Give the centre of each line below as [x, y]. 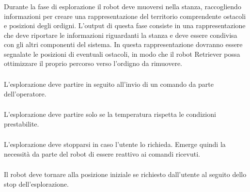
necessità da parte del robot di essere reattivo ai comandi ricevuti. [102, 153]
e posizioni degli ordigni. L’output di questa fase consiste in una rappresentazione [125, 25]
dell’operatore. [25, 93]
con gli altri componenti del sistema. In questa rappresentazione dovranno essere [123, 44]
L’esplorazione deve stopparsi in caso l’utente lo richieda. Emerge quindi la [115, 144]
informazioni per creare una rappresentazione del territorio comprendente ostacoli [125, 16]
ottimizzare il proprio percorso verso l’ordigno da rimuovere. [93, 63]
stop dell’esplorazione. [36, 184]
